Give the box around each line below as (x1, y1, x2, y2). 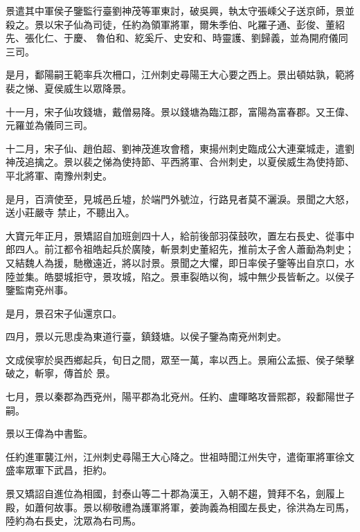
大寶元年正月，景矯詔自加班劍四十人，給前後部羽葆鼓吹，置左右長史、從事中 (6, 228, 354, 242)
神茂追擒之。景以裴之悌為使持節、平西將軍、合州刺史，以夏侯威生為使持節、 (6, 154, 354, 169)
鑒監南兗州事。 (6, 283, 73, 297)
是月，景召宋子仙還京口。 (6, 305, 122, 320)
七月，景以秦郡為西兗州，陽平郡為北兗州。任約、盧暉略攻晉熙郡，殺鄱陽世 (6, 389, 345, 404)
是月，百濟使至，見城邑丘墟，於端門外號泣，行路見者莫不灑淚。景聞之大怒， (6, 191, 354, 206)
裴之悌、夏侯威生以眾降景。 (6, 80, 132, 95)
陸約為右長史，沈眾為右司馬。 (6, 513, 141, 528)
